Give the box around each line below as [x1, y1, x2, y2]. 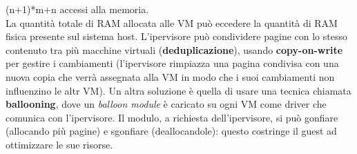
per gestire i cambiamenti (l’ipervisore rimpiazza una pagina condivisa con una [6, 56, 339, 70]
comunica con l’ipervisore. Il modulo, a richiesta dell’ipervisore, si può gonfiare [6, 110, 338, 124]
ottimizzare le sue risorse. [6, 137, 113, 151]
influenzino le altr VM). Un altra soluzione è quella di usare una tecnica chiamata [6, 83, 351, 97]
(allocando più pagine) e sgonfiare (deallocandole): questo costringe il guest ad [6, 124, 337, 138]
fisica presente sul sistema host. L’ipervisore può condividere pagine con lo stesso [6, 29, 347, 44]
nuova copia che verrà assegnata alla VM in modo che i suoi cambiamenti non [6, 69, 335, 84]
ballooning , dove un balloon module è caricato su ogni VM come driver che [6, 97, 327, 111]
